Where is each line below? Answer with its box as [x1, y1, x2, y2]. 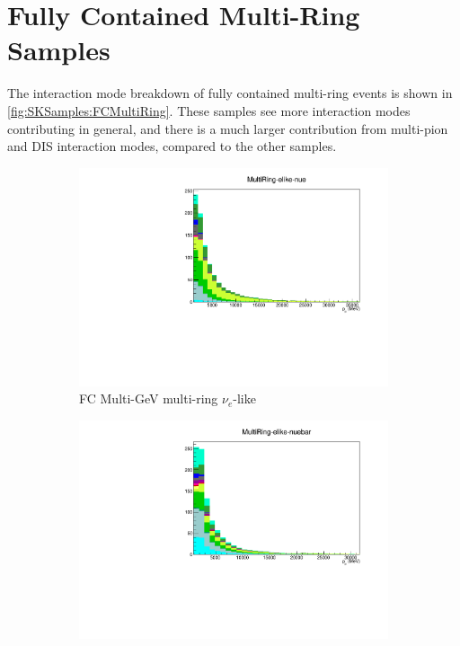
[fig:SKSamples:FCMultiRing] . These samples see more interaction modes [7, 101, 411, 119]
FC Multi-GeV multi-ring [79, 389, 218, 408]
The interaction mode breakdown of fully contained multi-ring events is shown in [7, 84, 453, 102]
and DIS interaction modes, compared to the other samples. [7, 137, 337, 155]
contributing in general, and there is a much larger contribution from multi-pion [7, 119, 448, 137]
